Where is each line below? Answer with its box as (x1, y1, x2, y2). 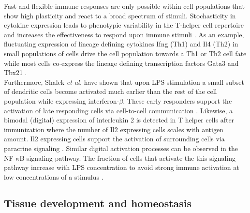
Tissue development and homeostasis (4, 195, 192, 210)
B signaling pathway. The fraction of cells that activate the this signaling (19, 152, 235, 163)
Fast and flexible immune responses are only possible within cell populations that (4, 1, 245, 11)
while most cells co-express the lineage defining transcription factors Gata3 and (4, 58, 239, 68)
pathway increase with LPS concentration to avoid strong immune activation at (4, 162, 239, 172)
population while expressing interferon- (4, 95, 119, 106)
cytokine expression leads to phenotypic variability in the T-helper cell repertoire (4, 20, 244, 30)
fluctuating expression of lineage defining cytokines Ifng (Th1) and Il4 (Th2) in (4, 39, 238, 49)
